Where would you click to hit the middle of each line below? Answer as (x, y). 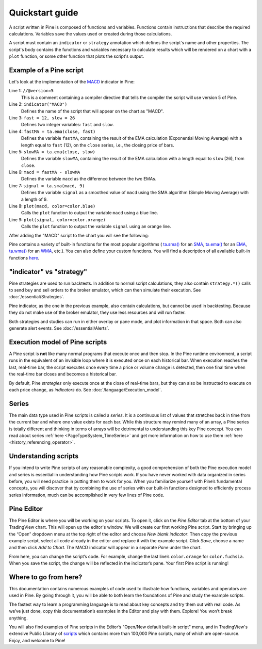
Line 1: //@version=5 (31, 91)
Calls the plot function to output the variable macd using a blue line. (90, 213)
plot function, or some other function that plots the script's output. (76, 56)
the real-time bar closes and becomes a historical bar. (63, 374)
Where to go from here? (46, 577)
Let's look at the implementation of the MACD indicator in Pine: (72, 82)
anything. (18, 618)
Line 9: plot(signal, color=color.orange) (57, 219)
